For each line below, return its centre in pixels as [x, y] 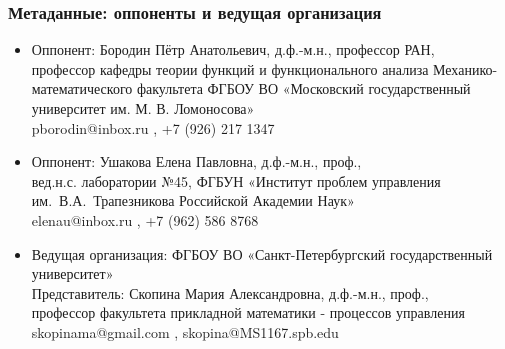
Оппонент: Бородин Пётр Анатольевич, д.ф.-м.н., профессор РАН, [233, 49]
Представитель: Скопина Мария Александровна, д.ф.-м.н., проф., [230, 292]
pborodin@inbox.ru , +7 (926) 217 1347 [153, 127]
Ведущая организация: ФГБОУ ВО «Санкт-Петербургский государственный [262, 253]
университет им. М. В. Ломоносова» [143, 108]
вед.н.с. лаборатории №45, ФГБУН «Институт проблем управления [236, 180]
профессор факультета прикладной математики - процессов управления [248, 312]
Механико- [465, 68]
